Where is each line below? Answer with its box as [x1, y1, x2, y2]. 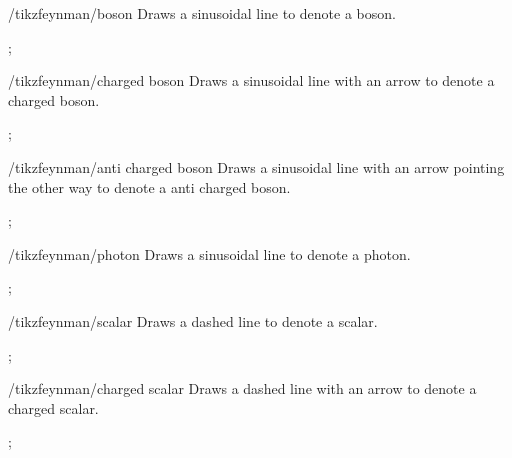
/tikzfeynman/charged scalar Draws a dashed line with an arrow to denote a [8, 378, 477, 399]
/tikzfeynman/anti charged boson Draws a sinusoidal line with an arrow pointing [8, 156, 505, 177]
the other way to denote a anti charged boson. [8, 176, 291, 197]
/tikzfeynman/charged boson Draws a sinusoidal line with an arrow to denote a [8, 70, 495, 91]
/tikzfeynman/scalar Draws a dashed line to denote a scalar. [8, 310, 378, 331]
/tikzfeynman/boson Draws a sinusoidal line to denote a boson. [8, 3, 396, 23]
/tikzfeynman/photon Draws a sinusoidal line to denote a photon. [8, 243, 411, 264]
